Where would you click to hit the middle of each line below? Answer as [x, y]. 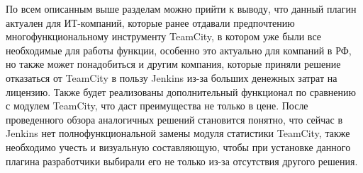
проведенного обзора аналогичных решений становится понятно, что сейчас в [174, 119]
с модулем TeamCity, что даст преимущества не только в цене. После [157, 106]
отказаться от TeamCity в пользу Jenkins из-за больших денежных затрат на [172, 77]
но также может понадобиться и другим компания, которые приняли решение [173, 64]
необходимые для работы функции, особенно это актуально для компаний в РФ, [179, 50]
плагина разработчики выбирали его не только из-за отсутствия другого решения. [182, 161]
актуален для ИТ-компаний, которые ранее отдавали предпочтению [150, 22]
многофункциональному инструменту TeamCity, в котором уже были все [163, 36]
